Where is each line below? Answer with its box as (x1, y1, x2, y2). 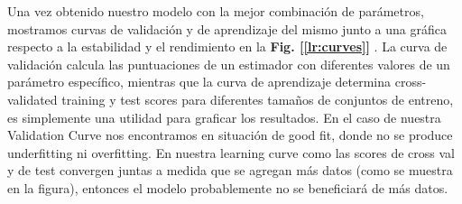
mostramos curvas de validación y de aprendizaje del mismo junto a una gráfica (7, 19, 447, 38)
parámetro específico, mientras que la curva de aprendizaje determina (7, 72, 392, 91)
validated (7, 89, 58, 108)
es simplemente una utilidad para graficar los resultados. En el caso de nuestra (7, 107, 441, 126)
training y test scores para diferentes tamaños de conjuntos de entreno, (61, 89, 454, 108)
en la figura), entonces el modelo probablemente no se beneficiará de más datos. (7, 178, 448, 197)
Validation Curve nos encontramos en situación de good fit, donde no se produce (7, 125, 453, 144)
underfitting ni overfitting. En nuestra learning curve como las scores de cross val (7, 143, 455, 162)
